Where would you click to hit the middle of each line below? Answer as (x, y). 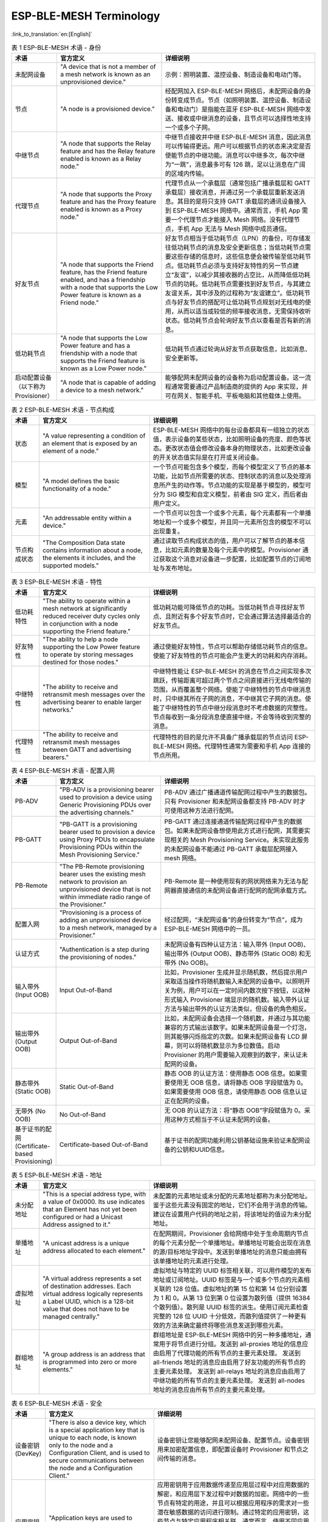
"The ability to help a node (80, 639)
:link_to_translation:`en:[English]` (52, 34)
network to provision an (93, 882)
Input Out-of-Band (86, 991)
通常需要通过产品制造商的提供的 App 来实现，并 (239, 387)
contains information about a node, (93, 550)
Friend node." (80, 303)
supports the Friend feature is (103, 361)
